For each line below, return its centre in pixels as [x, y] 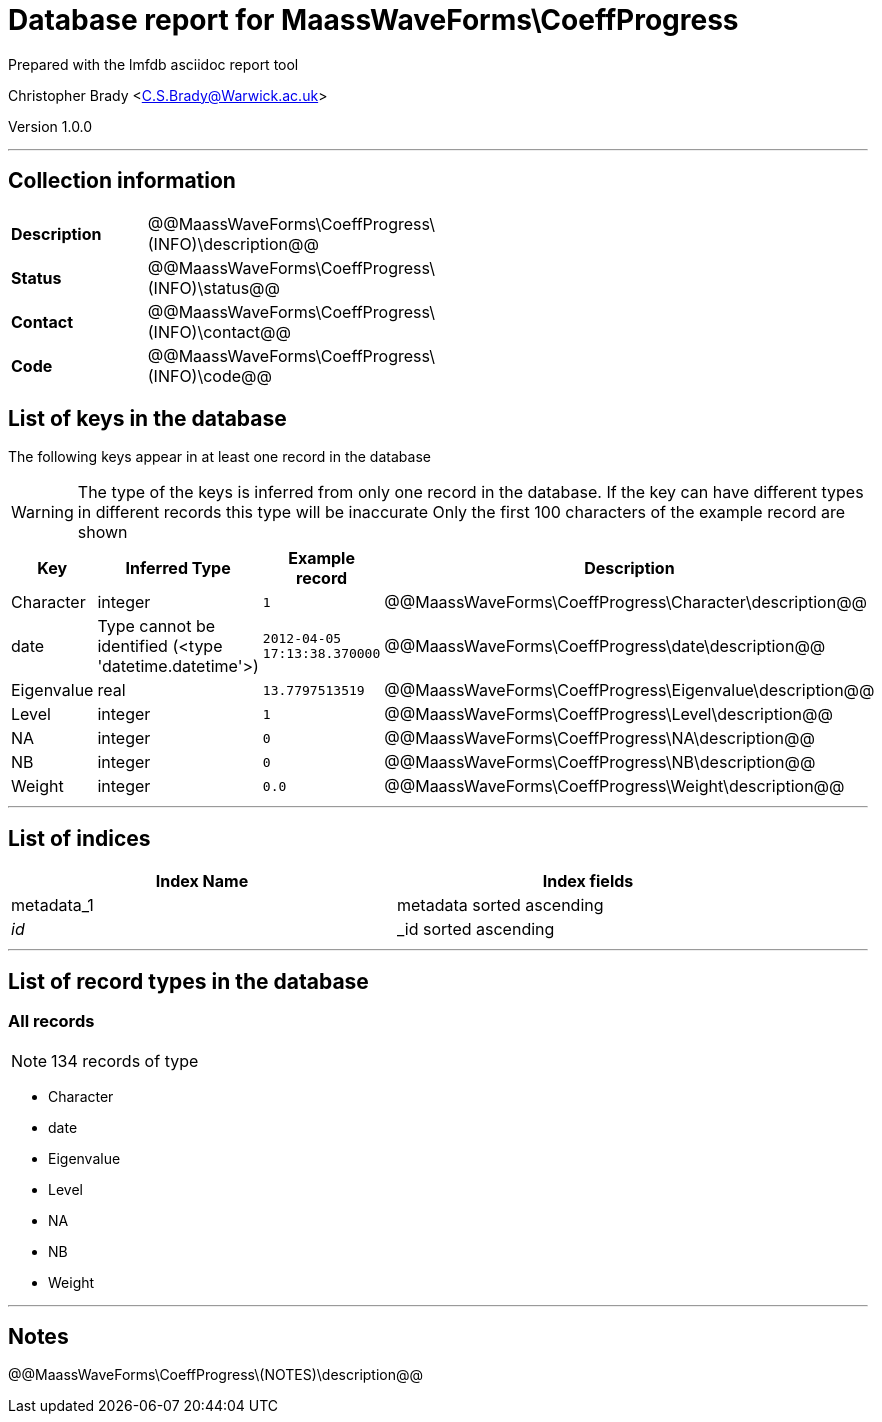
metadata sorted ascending [500, 905]
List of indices [79, 838]
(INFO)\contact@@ [219, 331]
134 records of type [125, 1060]
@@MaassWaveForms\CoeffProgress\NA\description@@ [599, 738]
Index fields [588, 881]
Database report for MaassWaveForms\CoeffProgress [373, 20]
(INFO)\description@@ [233, 243]
